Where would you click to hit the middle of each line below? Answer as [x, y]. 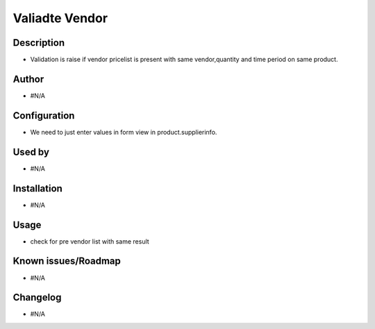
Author [28, 79]
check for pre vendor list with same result [90, 241]
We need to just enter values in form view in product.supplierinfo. [124, 132]
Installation [37, 188]
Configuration [44, 116]
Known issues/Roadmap [67, 261]
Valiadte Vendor [60, 18]
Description [39, 43]
